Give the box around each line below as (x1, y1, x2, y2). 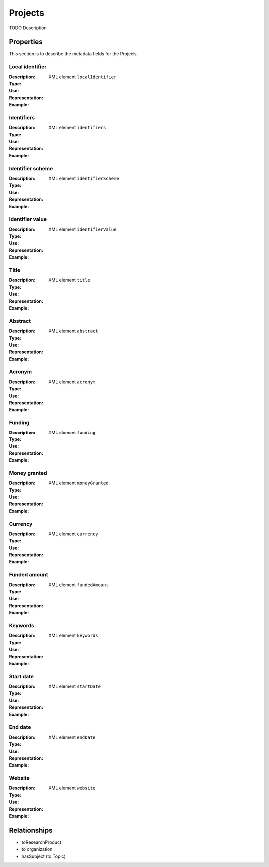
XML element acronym (48, 379, 96, 385)
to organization (21, 846, 53, 852)
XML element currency (48, 531, 98, 537)
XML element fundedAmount (48, 582, 109, 588)
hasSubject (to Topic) (21, 853, 66, 859)
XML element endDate (48, 734, 96, 740)
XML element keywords (48, 632, 98, 639)
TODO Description (9, 25, 47, 31)
